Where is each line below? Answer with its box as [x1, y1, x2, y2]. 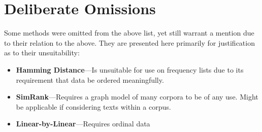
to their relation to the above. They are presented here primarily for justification [4, 37, 255, 48]
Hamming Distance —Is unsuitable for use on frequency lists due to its [16, 64, 244, 75]
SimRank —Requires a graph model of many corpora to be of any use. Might [16, 91, 258, 102]
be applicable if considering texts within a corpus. [16, 101, 171, 112]
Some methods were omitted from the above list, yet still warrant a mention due [4, 27, 254, 38]
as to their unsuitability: [4, 47, 80, 58]
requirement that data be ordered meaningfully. [16, 74, 164, 85]
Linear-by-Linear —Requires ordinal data [16, 118, 150, 129]
